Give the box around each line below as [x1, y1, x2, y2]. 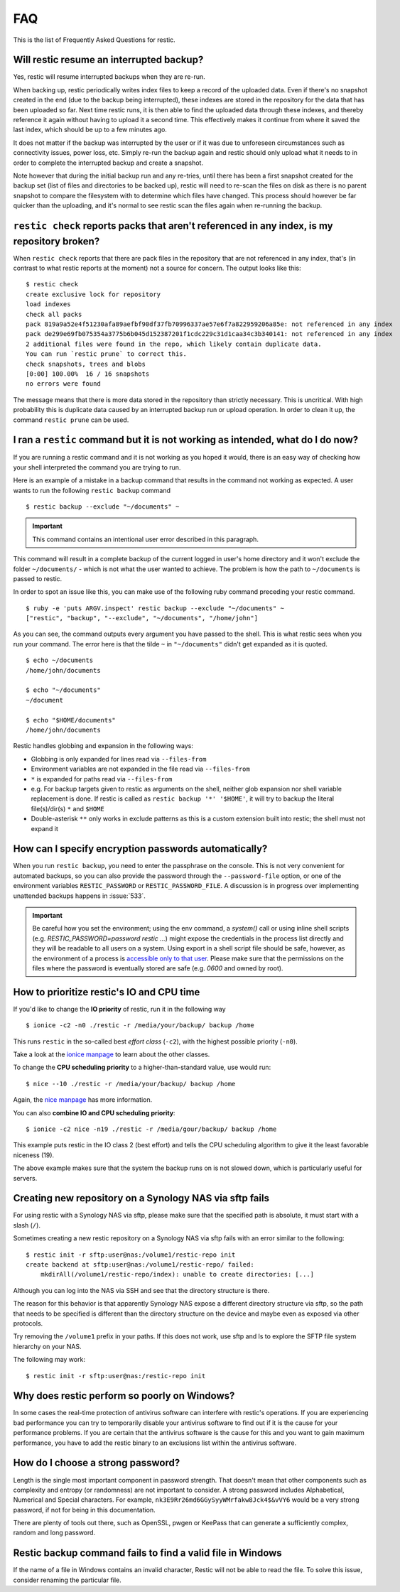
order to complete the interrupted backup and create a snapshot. [13, 158, 204, 167]
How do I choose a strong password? [13, 1457, 180, 1469]
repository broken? [13, 235, 100, 247]
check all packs [26, 310, 82, 318]
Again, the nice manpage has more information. [13, 1095, 153, 1104]
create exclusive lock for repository [26, 290, 161, 298]
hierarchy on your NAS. [13, 1342, 82, 1350]
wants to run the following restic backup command [13, 486, 171, 494]
